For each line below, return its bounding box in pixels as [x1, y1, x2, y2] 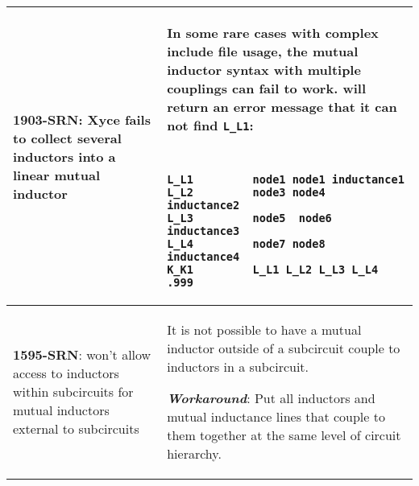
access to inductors [13, 364, 119, 382]
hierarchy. [167, 444, 222, 463]
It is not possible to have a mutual [167, 320, 362, 339]
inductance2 [167, 199, 240, 212]
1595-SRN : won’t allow [13, 345, 151, 364]
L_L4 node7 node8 [167, 237, 326, 250]
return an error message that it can [167, 97, 397, 116]
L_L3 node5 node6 [167, 212, 332, 224]
